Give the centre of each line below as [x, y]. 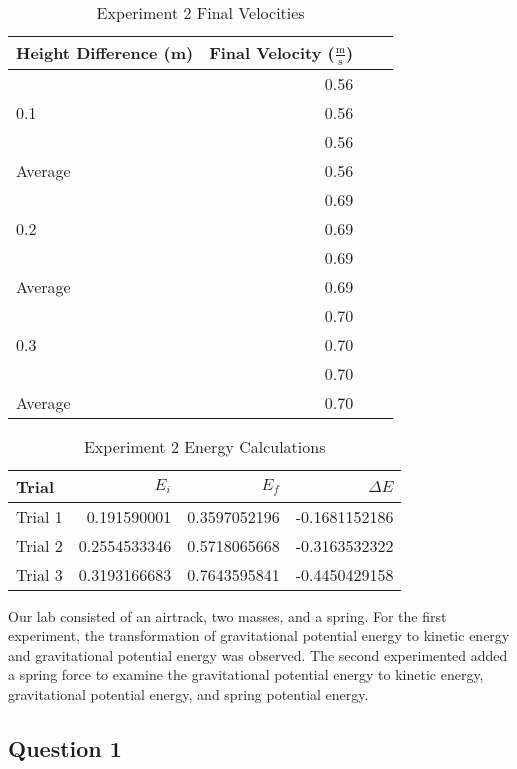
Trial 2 [39, 545]
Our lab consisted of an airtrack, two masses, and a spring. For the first [227, 615]
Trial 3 [39, 574]
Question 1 [65, 747]
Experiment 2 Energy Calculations [204, 446]
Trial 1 [39, 516]
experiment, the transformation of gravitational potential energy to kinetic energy [259, 635]
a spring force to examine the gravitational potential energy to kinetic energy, [246, 674]
